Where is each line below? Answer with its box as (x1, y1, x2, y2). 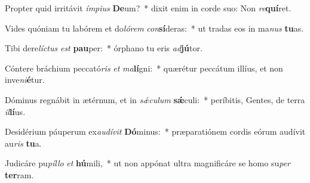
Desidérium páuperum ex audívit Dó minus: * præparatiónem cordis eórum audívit (5, 125, 306, 138)
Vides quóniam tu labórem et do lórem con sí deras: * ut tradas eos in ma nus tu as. (5, 21, 304, 34)
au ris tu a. (5, 137, 42, 149)
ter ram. (5, 168, 34, 181)
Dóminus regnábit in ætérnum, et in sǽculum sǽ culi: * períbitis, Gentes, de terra (5, 93, 305, 106)
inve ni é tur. (5, 73, 45, 86)
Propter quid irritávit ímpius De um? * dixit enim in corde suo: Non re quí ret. (5, 2, 291, 14)
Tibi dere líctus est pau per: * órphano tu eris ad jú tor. (5, 42, 202, 54)
